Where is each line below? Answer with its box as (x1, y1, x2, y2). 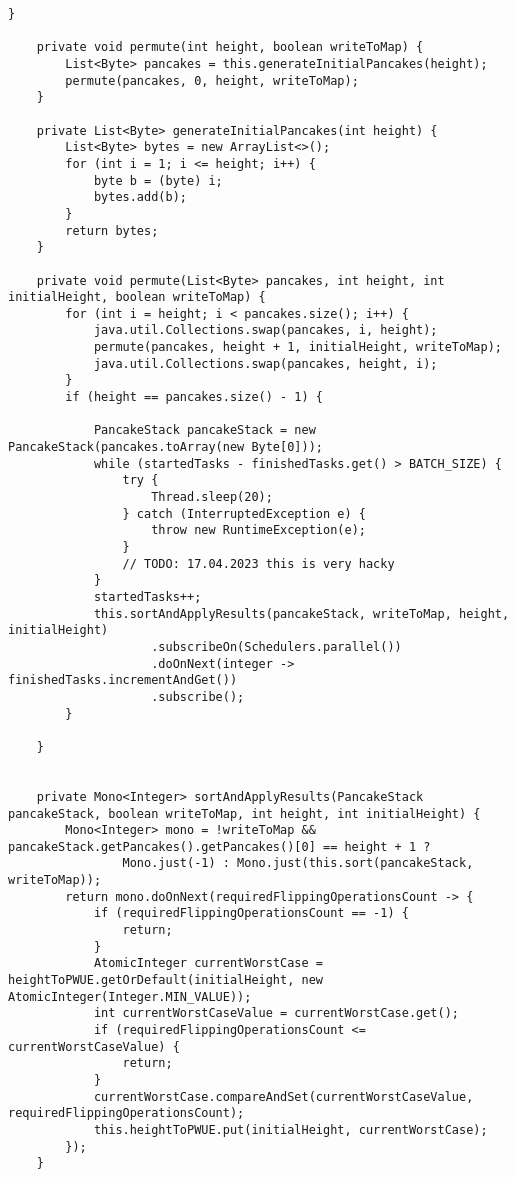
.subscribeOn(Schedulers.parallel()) (151, 639, 402, 654)
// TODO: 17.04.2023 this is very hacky (122, 556, 395, 571)
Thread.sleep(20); (151, 490, 273, 505)
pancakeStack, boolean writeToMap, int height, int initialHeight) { (8, 806, 481, 821)
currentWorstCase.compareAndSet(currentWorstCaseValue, (93, 1089, 474, 1104)
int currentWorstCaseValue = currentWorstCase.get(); (93, 1006, 460, 1021)
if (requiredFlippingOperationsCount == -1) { (93, 906, 409, 921)
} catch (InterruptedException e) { (122, 506, 366, 521)
